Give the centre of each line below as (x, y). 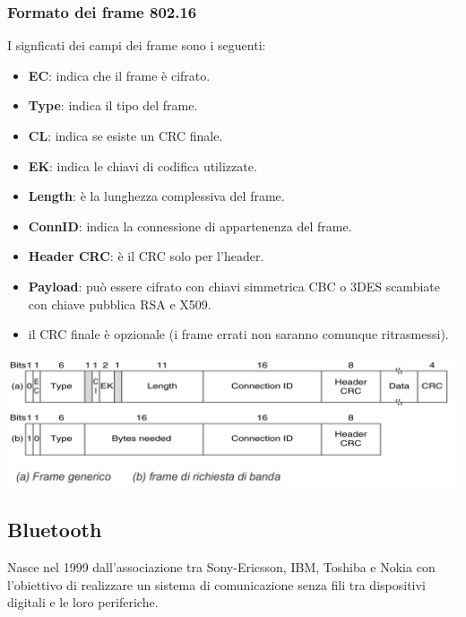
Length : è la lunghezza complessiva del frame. (156, 196)
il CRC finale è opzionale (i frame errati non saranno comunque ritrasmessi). (238, 334)
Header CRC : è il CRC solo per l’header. (146, 256)
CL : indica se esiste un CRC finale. (125, 135)
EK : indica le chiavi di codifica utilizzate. (142, 165)
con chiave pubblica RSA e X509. (120, 304)
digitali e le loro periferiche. (83, 602)
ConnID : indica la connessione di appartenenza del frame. (190, 226)
